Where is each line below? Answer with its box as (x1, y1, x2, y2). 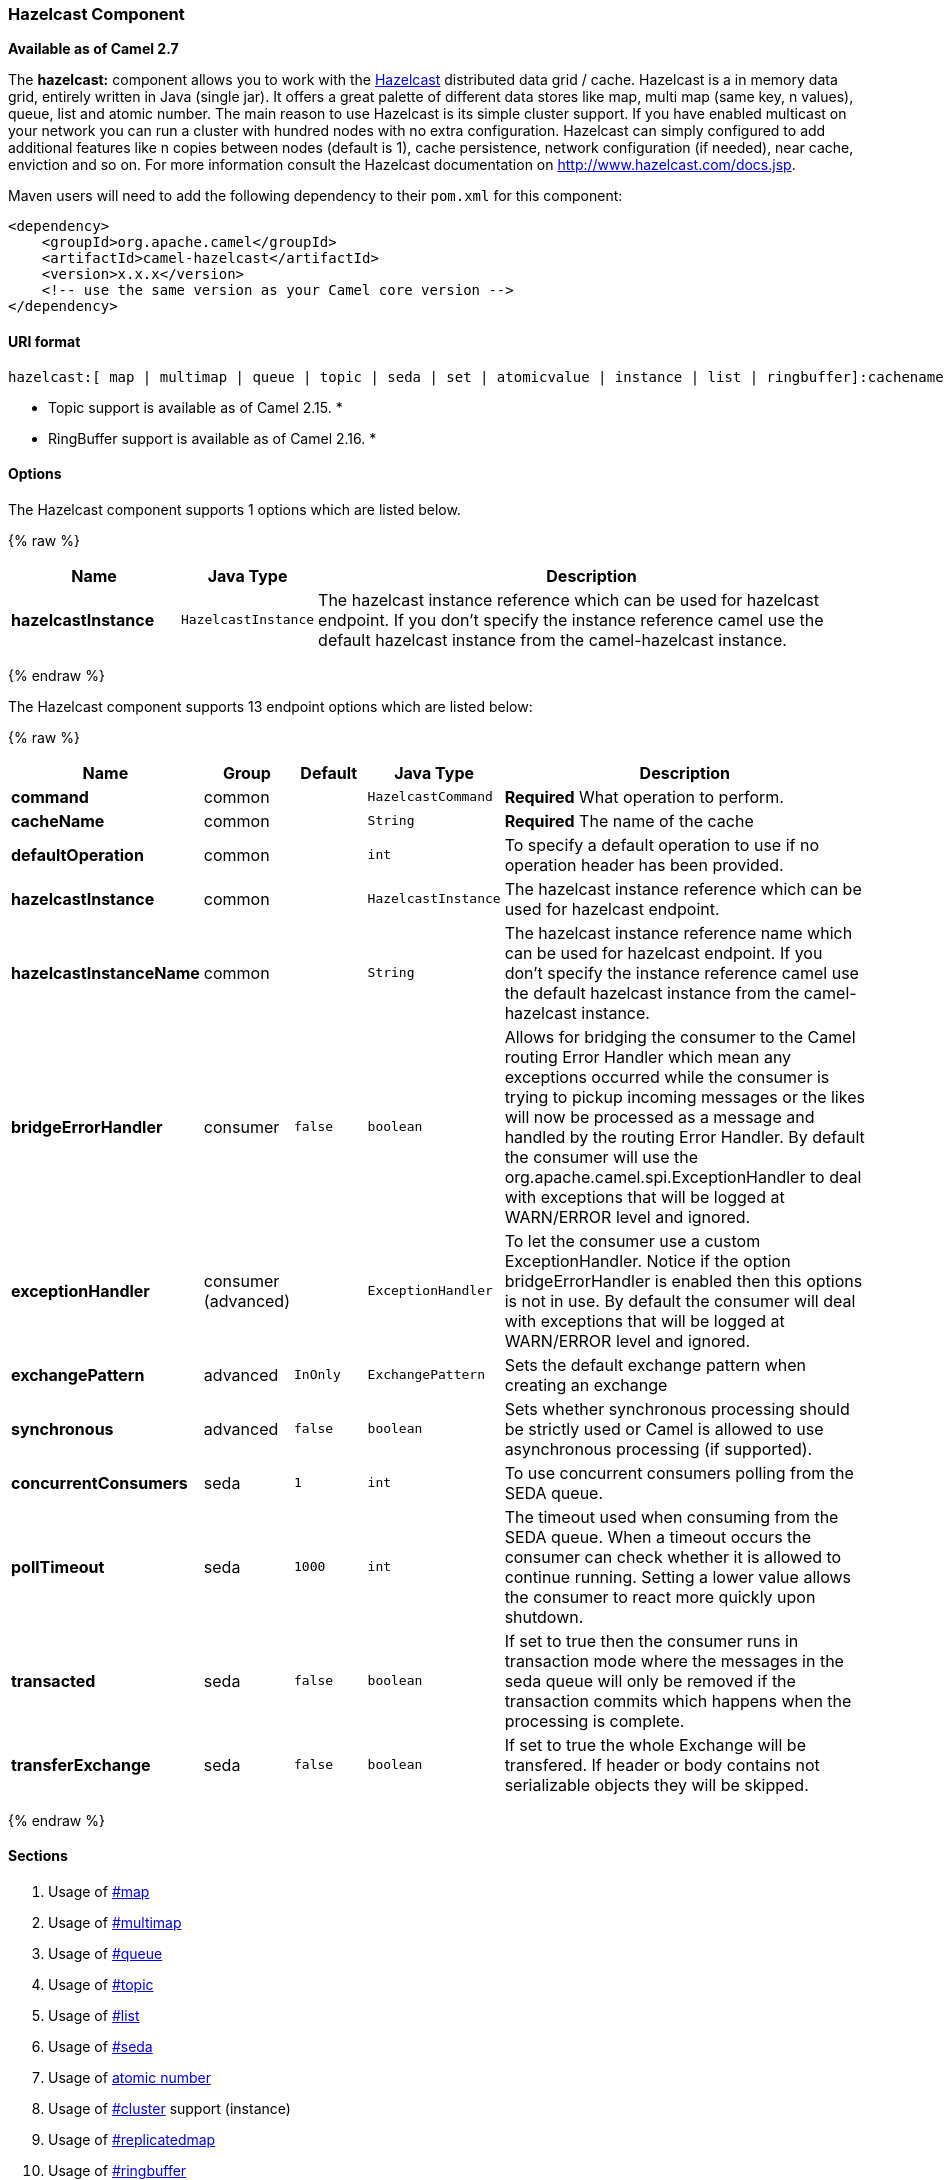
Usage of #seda (48, 2038, 153, 2056)
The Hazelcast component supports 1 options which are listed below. (8, 500, 461, 518)
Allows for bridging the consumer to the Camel (504, 1026, 856, 1047)
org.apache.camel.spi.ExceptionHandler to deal (504, 1166, 862, 1187)
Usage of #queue (48, 1945, 163, 1963)
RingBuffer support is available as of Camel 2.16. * (48, 429, 377, 447)
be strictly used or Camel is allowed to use (504, 1418, 824, 1439)
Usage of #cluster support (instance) (48, 2100, 291, 2118)
